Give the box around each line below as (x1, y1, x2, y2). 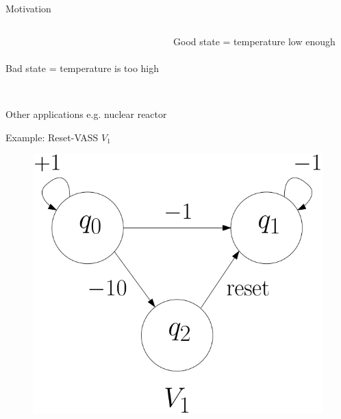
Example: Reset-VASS (5, 130, 99, 144)
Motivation (5, 1, 51, 15)
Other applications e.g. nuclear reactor (5, 106, 167, 121)
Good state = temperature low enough (173, 34, 336, 48)
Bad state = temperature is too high (5, 60, 160, 75)
